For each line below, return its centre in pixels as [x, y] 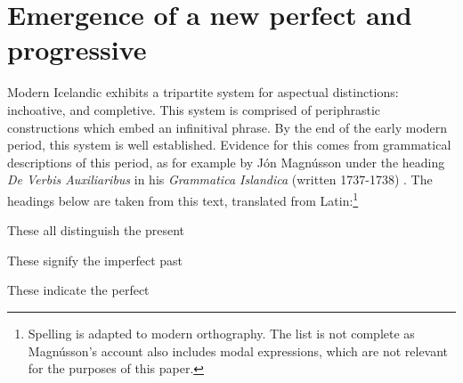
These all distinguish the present [96, 230]
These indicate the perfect [78, 290]
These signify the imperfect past [95, 260]
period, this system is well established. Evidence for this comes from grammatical [229, 145]
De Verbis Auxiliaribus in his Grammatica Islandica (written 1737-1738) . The [220, 179]
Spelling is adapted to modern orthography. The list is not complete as [221, 333]
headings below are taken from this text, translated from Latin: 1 [183, 199]
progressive [77, 49]
